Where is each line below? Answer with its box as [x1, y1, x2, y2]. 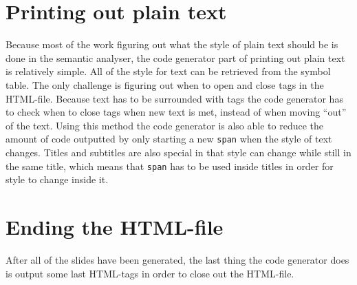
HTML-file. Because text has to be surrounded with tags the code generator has [6, 91, 343, 105]
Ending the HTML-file [6, 212, 224, 240]
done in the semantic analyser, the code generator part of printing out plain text [6, 50, 345, 65]
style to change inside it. [6, 172, 109, 187]
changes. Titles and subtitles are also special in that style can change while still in [6, 145, 351, 159]
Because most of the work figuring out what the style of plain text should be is [6, 37, 338, 52]
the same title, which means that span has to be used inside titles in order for [6, 158, 334, 173]
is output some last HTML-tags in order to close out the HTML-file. [6, 266, 294, 280]
